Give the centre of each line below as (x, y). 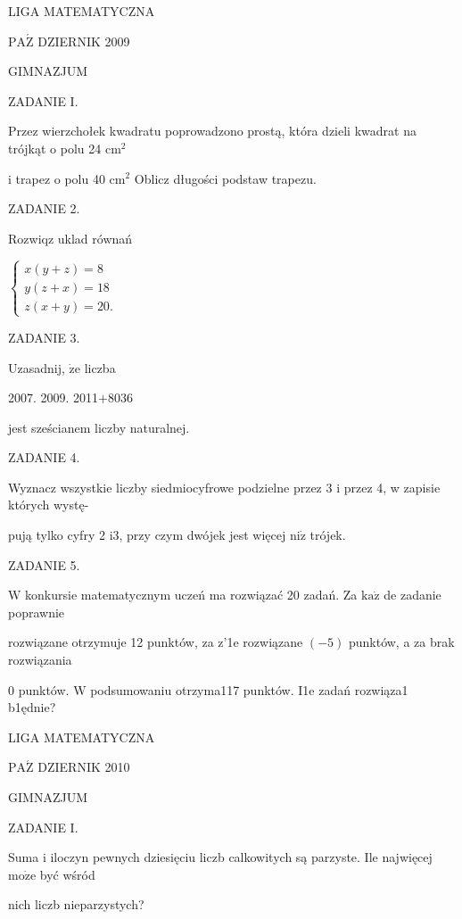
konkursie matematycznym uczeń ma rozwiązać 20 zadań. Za (191, 595)
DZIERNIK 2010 (84, 767)
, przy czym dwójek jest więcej (202, 535)
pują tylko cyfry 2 (57, 535)
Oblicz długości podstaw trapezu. (225, 178)
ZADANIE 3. (44, 337)
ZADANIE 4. (44, 457)
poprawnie (37, 612)
